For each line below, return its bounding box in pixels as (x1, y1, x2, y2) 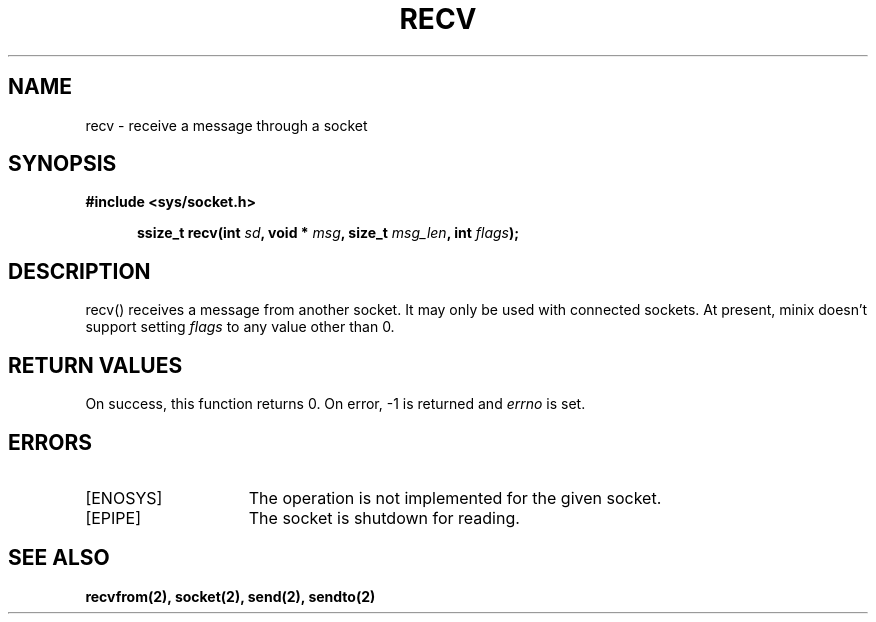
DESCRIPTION (8, 258, 151, 284)
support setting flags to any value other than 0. (85, 318, 395, 336)
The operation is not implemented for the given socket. (248, 487, 662, 508)
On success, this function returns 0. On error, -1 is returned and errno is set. (85, 395, 586, 413)
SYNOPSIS (8, 151, 117, 177)
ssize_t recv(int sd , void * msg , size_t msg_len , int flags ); (137, 224, 520, 242)
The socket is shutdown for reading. (248, 507, 520, 528)
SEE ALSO (8, 545, 110, 571)
